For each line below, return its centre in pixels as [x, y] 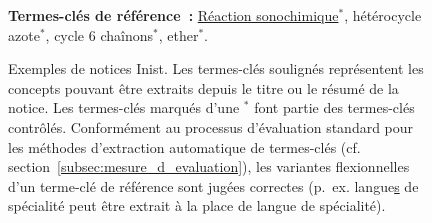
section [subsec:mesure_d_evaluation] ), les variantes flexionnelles [209, 166]
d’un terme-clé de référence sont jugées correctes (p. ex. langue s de [213, 185]
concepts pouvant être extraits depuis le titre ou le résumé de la [203, 87]
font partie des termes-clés [334, 107]
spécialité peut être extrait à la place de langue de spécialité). [197, 205]
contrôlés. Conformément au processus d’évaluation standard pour [211, 126]
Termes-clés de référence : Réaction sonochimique [173, 15]
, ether [178, 34]
